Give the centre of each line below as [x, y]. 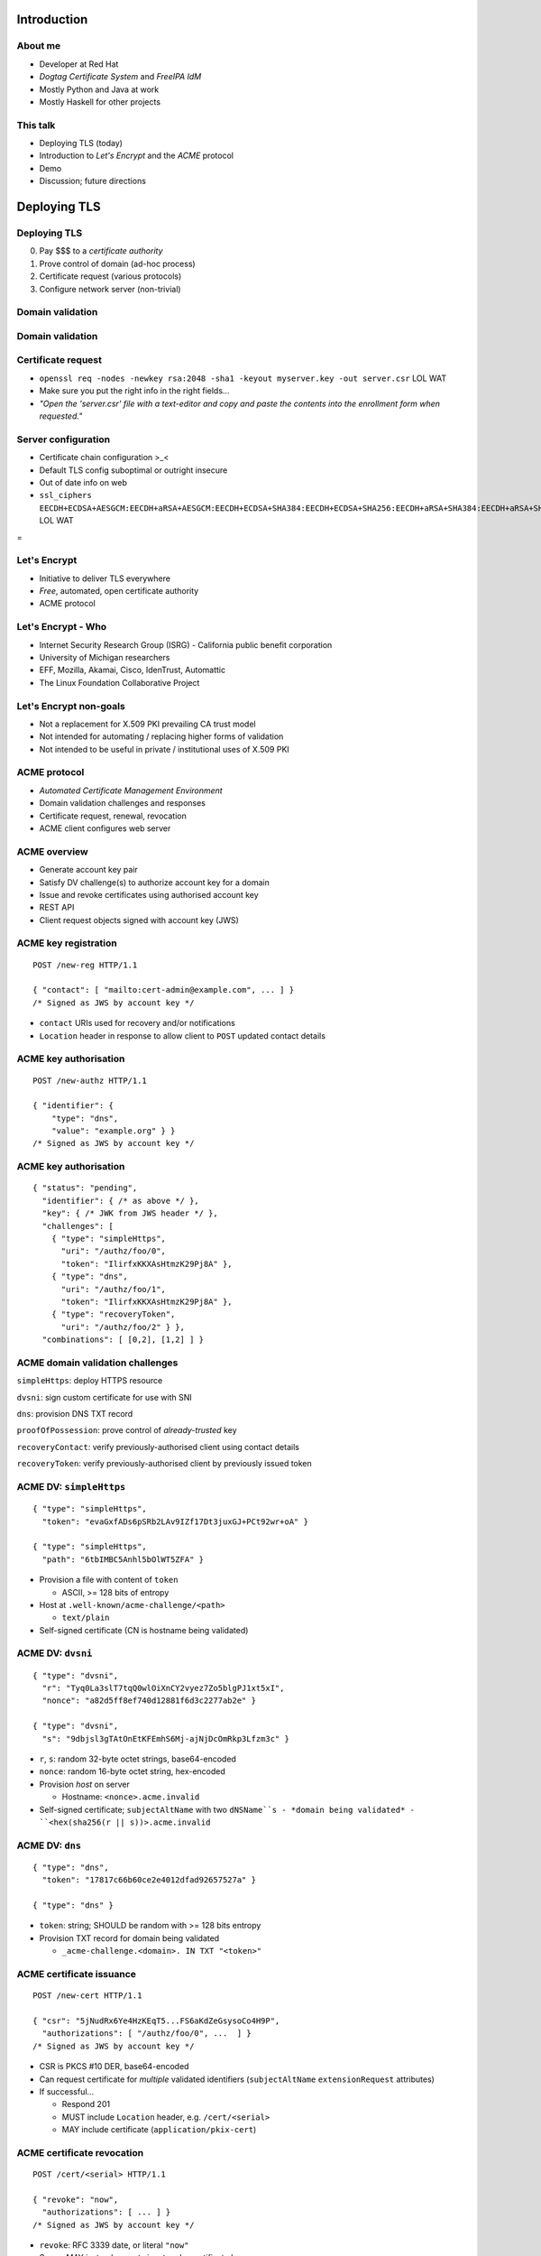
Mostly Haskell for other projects [100, 102]
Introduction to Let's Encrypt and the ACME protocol [137, 156]
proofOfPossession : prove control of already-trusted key [127, 1430]
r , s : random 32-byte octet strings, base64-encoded [138, 1759]
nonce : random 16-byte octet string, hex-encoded [132, 1771]
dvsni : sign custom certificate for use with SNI [105, 1397]
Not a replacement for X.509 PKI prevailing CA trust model [147, 724]
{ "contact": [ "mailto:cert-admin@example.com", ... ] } [164, 990]
